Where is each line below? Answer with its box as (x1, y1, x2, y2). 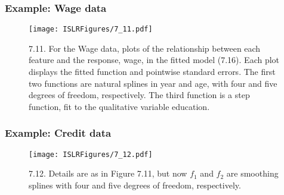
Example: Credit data (5, 125, 112, 140)
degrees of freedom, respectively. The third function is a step (29, 89, 250, 101)
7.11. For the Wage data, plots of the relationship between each (29, 42, 261, 54)
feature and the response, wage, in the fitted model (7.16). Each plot (29, 54, 280, 66)
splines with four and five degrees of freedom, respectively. (29, 178, 241, 191)
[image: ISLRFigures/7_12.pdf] (29, 150, 153, 159)
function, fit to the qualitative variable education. (29, 100, 210, 112)
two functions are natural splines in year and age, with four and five (29, 77, 277, 89)
